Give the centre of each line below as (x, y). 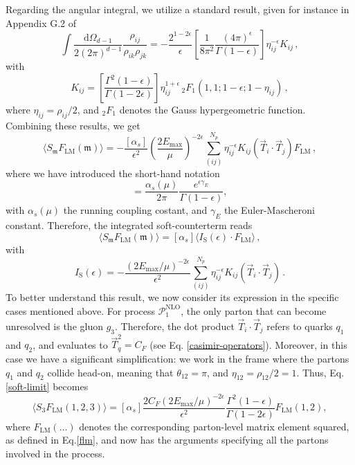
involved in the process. (55, 453)
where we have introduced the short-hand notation (113, 173)
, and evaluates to (70, 344)
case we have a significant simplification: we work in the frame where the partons (177, 359)
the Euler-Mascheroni (269, 210)
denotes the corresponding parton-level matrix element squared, (214, 426)
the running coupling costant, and (135, 210)
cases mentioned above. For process (80, 310)
